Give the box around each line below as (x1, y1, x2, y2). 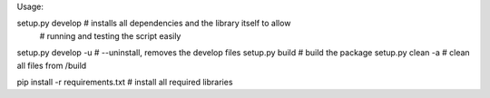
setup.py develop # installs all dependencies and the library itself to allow (16, 18, 291, 29)
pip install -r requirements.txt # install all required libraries (16, 76, 233, 87)
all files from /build (16, 60, 87, 71)
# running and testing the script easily (39, 30, 181, 41)
